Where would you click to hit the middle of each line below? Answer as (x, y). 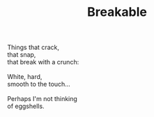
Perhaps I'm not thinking (43, 99)
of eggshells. (26, 106)
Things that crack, (33, 47)
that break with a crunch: (43, 62)
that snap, (22, 55)
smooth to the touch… (39, 84)
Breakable (117, 12)
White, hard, (25, 77)
